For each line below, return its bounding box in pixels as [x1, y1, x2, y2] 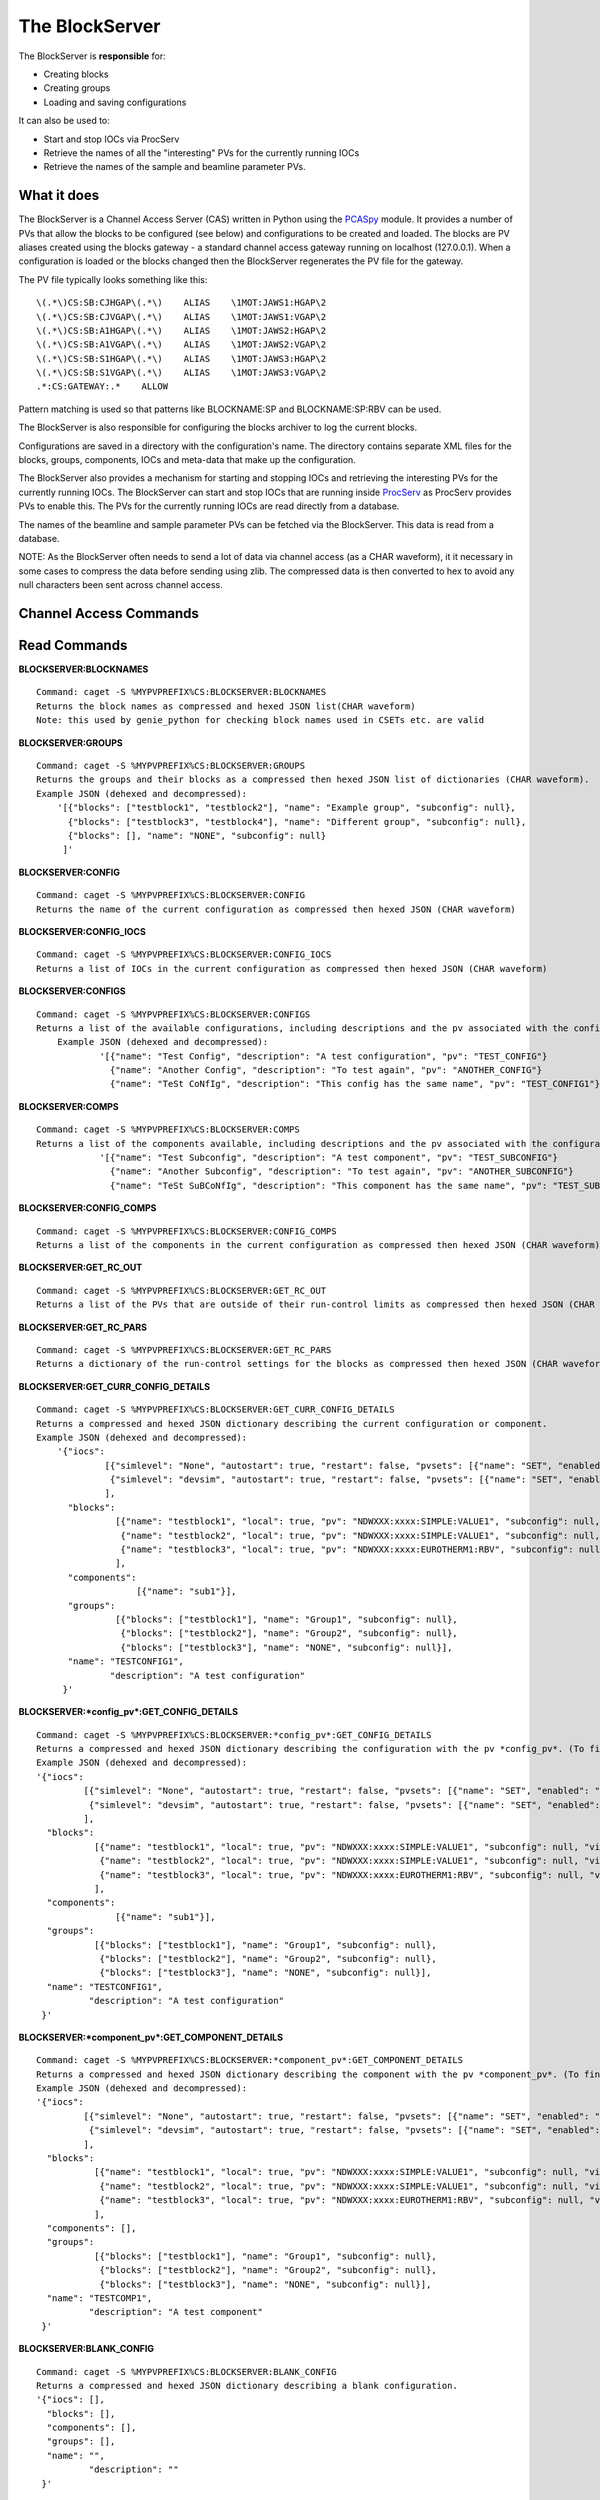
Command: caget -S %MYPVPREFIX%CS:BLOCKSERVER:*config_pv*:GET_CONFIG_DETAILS [36, 1729, 432, 1740]
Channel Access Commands [18, 605, 200, 622]
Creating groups [43, 82, 111, 94]
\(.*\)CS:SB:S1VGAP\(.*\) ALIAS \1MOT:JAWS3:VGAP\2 [36, 367, 327, 379]
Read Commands [18, 637, 128, 654]
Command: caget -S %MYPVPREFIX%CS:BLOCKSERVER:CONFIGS [36, 1008, 311, 1020]
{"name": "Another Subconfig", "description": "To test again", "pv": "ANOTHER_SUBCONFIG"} [110, 1166, 574, 1177]
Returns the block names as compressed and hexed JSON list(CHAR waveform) [36, 700, 416, 712]
